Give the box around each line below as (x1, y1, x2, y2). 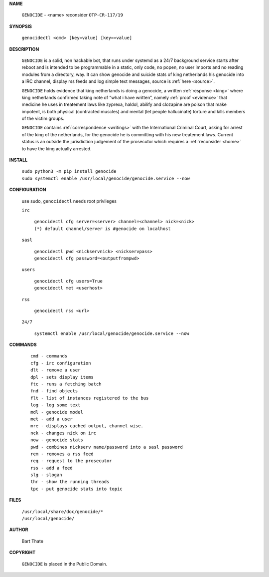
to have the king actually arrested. (21, 145, 92, 152)
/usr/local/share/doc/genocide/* (21, 509, 104, 514)
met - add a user (30, 416, 73, 422)
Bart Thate (21, 538, 43, 544)
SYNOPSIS (9, 23, 32, 29)
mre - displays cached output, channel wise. (30, 423, 144, 429)
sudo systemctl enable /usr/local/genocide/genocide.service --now (21, 175, 190, 181)
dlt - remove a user (30, 367, 81, 373)
